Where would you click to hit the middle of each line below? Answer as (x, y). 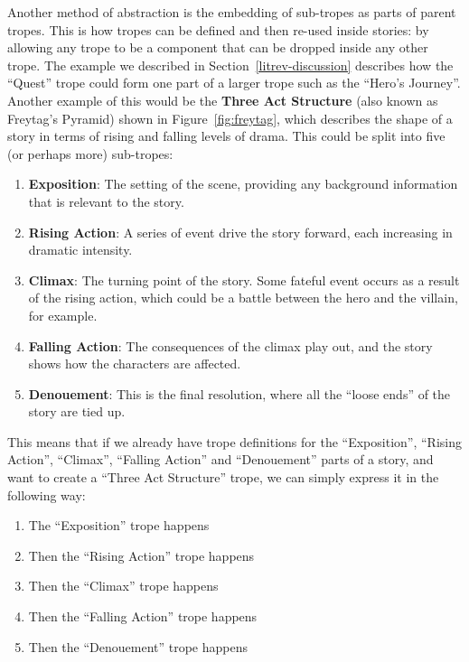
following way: (47, 494)
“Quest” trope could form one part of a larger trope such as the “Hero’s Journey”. (234, 83)
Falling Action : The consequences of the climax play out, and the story (230, 345)
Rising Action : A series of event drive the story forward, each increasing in (240, 232)
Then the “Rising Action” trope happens (141, 555)
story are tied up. (77, 411)
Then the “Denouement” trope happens (138, 646)
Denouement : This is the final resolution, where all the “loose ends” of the (239, 393)
